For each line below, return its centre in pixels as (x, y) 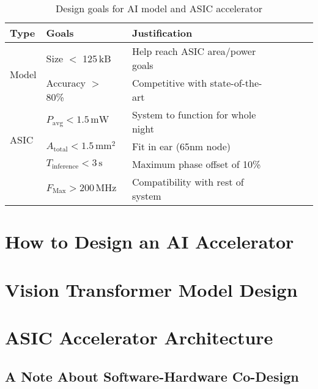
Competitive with (169, 83)
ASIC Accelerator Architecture (139, 337)
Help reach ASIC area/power (194, 51)
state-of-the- (236, 83)
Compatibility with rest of (188, 182)
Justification (162, 33)
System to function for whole (194, 115)
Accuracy (66, 83)
